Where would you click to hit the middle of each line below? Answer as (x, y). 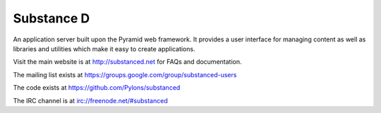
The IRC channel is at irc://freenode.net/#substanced (91, 100)
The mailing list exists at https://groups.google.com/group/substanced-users (125, 74)
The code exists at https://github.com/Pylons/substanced (97, 88)
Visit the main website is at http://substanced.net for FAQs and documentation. (127, 62)
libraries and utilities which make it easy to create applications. (104, 48)
